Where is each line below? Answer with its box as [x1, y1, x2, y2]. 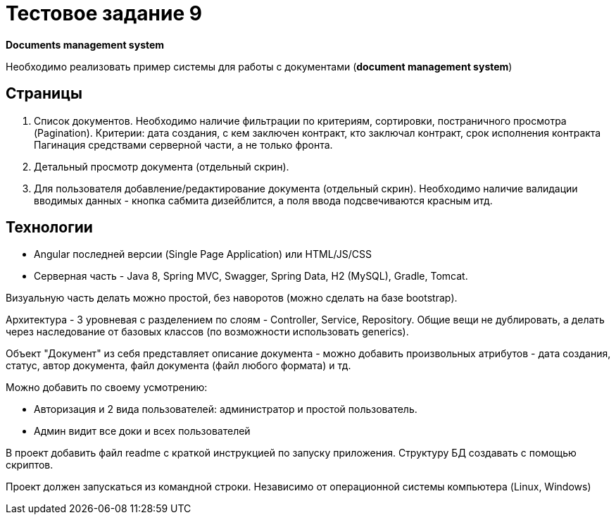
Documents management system [6, 38, 165, 51]
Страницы [6, 85, 82, 103]
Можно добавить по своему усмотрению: [6, 381, 208, 394]
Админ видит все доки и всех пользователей [34, 425, 251, 438]
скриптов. [6, 459, 54, 471]
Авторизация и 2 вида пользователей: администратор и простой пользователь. [34, 403, 417, 416]
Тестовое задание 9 [6, 1, 202, 25]
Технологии [6, 218, 93, 237]
